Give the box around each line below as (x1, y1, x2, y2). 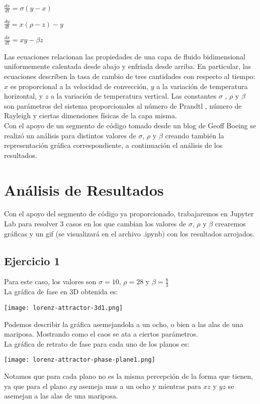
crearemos (215, 218, 246, 229)
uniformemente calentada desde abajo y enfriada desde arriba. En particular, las (4, 61, 251, 71)
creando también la (165, 130, 224, 140)
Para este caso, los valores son (4, 276, 97, 287)
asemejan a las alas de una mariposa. (4, 390, 118, 401)
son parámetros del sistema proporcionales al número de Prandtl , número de (4, 100, 242, 111)
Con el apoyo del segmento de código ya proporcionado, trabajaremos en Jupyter (4, 208, 254, 219)
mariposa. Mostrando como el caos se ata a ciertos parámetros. (4, 329, 198, 339)
